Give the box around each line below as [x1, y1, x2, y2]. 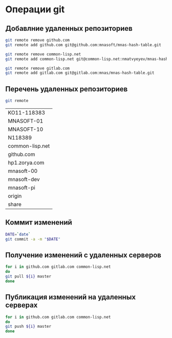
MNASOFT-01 [8, 117, 44, 124]
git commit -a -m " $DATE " [5, 236, 60, 242]
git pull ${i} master [5, 274, 52, 279]
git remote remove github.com [5, 37, 70, 43]
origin [8, 192, 22, 200]
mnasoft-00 [8, 167, 38, 174]
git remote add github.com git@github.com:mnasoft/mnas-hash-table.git [5, 42, 161, 47]
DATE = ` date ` [5, 232, 31, 237]
